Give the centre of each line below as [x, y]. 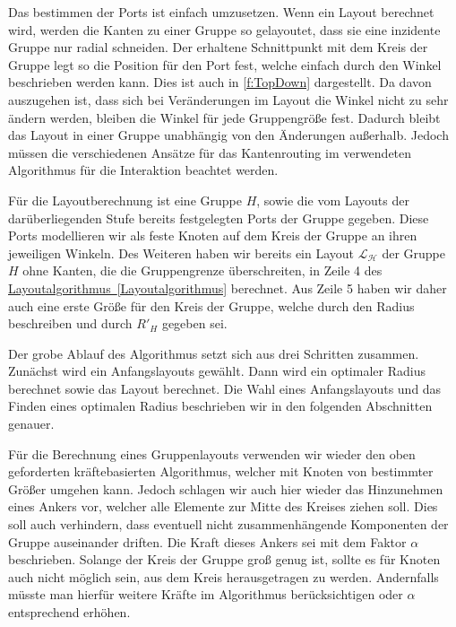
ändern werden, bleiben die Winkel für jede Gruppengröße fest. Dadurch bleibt [224, 117]
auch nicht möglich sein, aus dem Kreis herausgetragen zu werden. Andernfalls [224, 576]
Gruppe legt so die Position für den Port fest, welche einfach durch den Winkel [225, 64]
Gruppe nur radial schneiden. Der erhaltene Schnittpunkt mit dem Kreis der [218, 47]
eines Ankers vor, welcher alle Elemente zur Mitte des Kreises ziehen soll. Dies [223, 506]
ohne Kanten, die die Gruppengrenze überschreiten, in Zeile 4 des [202, 270]
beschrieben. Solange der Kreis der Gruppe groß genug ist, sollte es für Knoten [224, 559]
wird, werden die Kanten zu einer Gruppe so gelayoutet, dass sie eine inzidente [224, 29]
